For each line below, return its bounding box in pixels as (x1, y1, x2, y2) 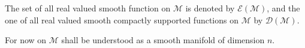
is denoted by (185, 2, 235, 14)
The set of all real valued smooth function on (5, 2, 171, 14)
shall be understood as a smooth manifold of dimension (61, 34, 265, 46)
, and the (267, 2, 300, 14)
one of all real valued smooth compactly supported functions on (5, 13, 238, 26)
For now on (5, 34, 47, 46)
